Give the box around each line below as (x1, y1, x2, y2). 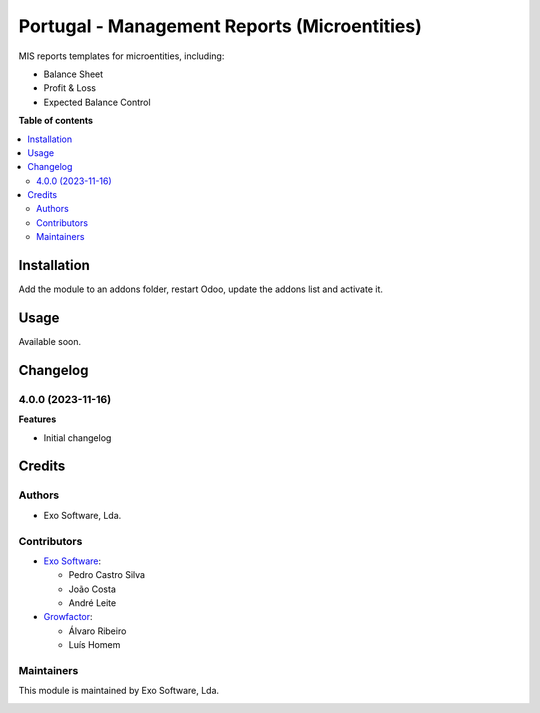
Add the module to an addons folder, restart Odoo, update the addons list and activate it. (18, 283, 384, 295)
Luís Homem (68, 639, 121, 651)
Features (18, 413, 57, 425)
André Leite (68, 597, 117, 609)
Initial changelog (43, 431, 112, 444)
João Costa (68, 583, 117, 595)
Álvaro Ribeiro (68, 625, 127, 637)
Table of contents (18, 115, 94, 127)
